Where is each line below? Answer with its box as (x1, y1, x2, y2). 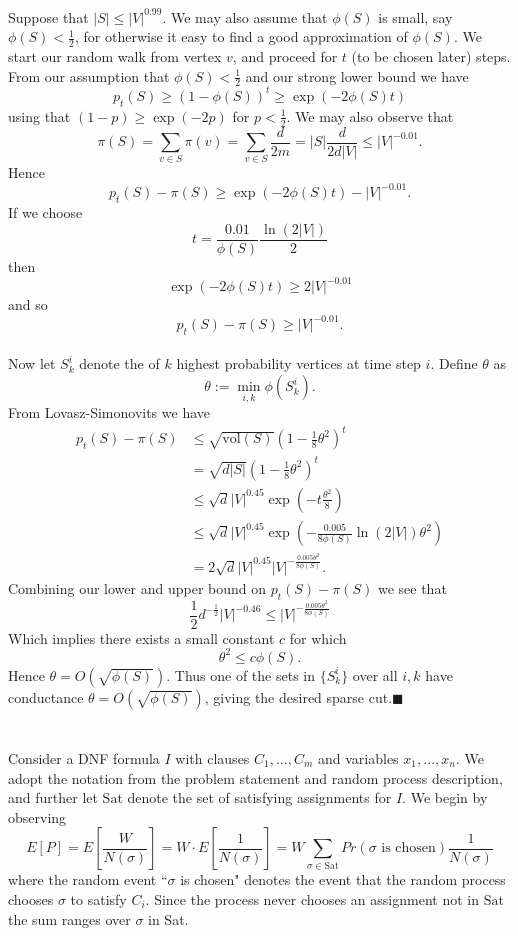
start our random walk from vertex (8, 46, 222, 67)
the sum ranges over (8, 908, 131, 929)
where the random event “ (8, 869, 168, 890)
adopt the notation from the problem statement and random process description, (8, 767, 503, 788)
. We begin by (402, 787, 488, 808)
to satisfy (70, 888, 127, 909)
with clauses (175, 747, 250, 768)
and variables (317, 747, 399, 768)
